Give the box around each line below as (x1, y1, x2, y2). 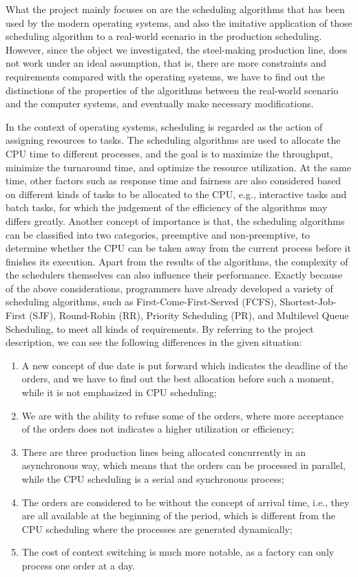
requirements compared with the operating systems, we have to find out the (6, 69, 325, 83)
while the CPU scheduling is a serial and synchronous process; (21, 472, 284, 486)
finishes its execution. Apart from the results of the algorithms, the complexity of (6, 254, 348, 268)
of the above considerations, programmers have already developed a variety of (6, 281, 333, 295)
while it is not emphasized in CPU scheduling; (21, 385, 217, 400)
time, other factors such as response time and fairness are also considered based (6, 173, 341, 188)
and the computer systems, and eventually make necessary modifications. (6, 96, 314, 111)
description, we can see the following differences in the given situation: (6, 335, 302, 349)
